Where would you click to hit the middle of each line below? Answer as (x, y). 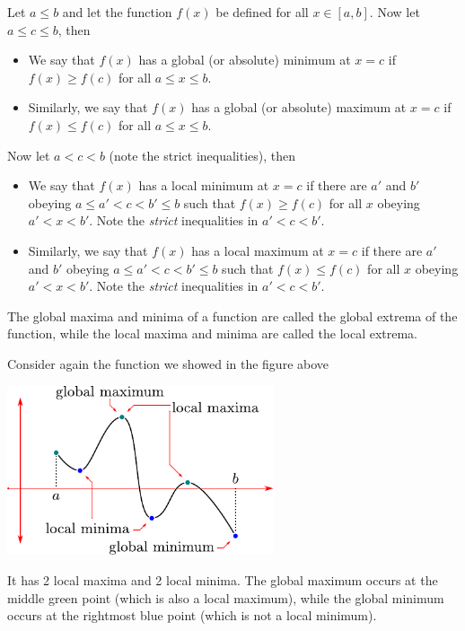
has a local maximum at (258, 250)
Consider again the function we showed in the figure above (168, 363)
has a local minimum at (204, 185)
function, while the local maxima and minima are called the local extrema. (213, 333)
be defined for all (262, 12)
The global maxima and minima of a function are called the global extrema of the (232, 315)
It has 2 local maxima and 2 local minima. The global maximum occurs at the (223, 580)
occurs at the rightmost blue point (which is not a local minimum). (192, 615)
